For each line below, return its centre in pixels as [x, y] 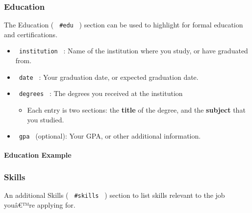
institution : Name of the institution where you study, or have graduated [133, 51]
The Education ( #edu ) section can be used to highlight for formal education [124, 25]
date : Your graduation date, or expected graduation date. [109, 77]
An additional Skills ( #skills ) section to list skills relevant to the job [114, 195]
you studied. [46, 119]
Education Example [38, 155]
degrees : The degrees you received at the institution [101, 93]
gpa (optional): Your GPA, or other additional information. [110, 136]
